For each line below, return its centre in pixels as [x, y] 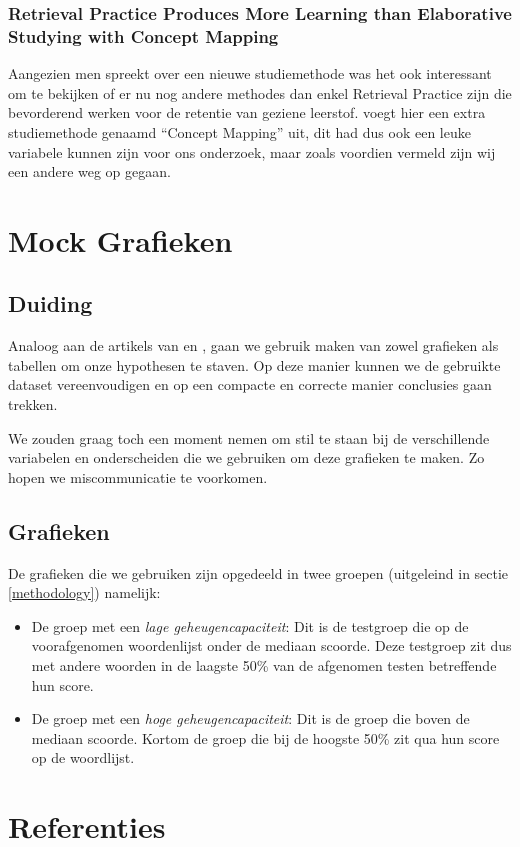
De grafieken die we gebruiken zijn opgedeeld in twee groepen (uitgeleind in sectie [258, 572]
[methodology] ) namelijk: [84, 592]
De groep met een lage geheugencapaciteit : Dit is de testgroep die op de [250, 625]
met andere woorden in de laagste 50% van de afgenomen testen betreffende [264, 665]
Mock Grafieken [120, 239]
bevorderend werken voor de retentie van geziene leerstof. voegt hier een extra [247, 112]
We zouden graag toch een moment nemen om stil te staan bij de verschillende [249, 437]
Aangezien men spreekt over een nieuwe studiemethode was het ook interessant [250, 73]
